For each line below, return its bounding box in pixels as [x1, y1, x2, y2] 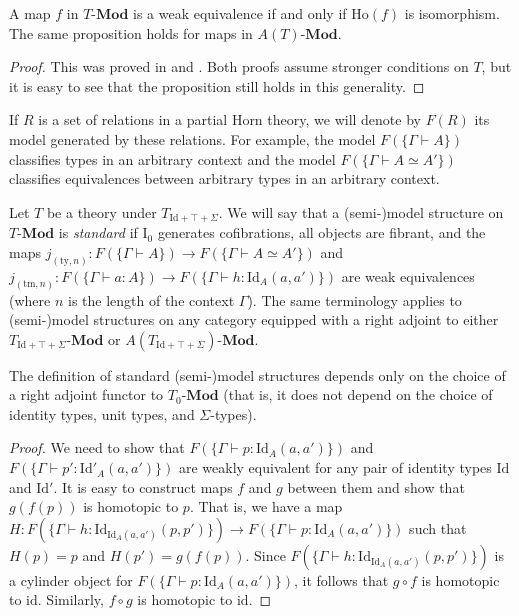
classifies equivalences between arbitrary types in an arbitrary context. [9, 168, 440, 189]
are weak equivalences [341, 265, 475, 286]
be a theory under [46, 201, 157, 222]
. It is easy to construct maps [53, 476, 233, 497]
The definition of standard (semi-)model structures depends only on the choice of [9, 364, 506, 385]
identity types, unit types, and [9, 403, 195, 424]
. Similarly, [37, 589, 104, 610]
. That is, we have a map [189, 496, 343, 517]
